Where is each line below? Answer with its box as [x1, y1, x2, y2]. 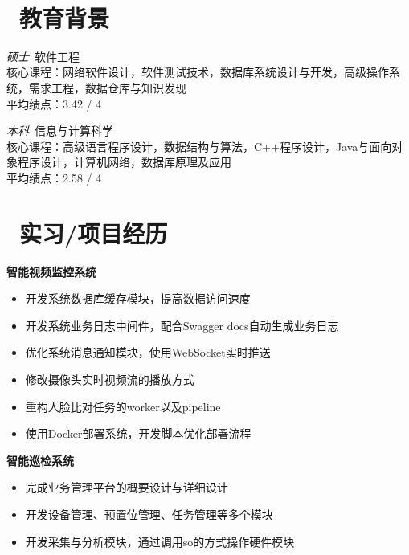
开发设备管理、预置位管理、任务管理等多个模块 [25, 505, 273, 522]
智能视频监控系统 [6, 263, 96, 280]
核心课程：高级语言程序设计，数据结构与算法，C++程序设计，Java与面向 [6, 137, 392, 154]
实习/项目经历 [19, 216, 168, 249]
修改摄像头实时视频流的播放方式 [25, 370, 194, 387]
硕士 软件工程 [6, 47, 80, 64]
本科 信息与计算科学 [6, 122, 113, 139]
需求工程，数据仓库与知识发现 [28, 79, 186, 96]
